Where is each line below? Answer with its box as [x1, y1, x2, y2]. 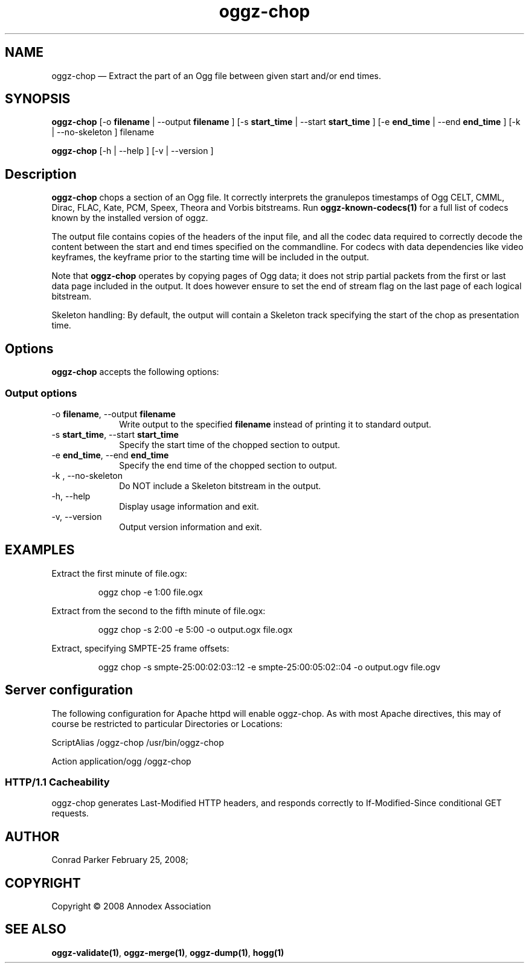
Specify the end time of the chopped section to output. [119, 460, 338, 470]
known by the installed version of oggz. [51, 213, 208, 223]
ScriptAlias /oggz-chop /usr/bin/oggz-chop [51, 737, 224, 748]
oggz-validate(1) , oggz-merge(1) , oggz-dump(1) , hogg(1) [51, 947, 284, 958]
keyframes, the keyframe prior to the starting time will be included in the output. [51, 252, 370, 263]
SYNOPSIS [5, 91, 71, 107]
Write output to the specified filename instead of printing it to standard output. [119, 418, 432, 429]
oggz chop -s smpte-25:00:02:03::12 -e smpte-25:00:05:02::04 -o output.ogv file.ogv [98, 661, 441, 672]
